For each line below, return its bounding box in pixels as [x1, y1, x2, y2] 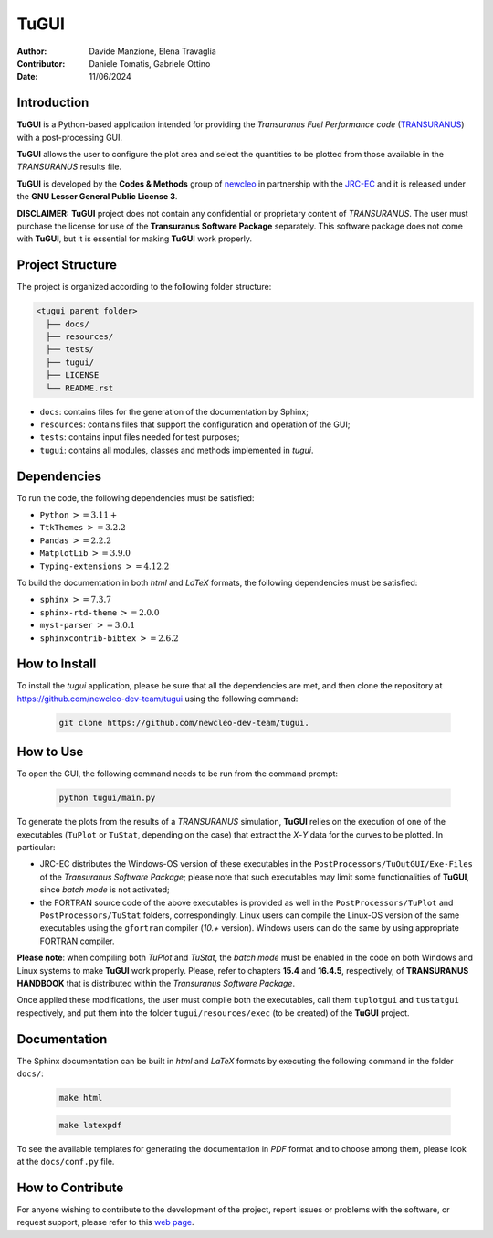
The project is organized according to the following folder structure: [16, 282, 272, 293]
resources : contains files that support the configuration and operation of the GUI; [39, 419, 351, 430]
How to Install [16, 656, 97, 672]
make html [58, 1093, 103, 1104]
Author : [16, 46, 47, 57]
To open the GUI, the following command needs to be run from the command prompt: [16, 768, 338, 779]
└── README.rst [46, 382, 114, 393]
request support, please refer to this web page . [16, 1217, 194, 1228]
